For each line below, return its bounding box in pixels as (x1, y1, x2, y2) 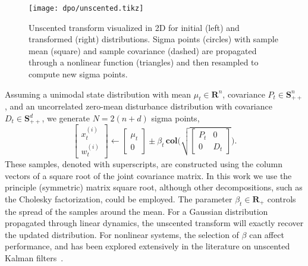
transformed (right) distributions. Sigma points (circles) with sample (29, 33, 278, 45)
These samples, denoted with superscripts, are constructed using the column (5, 158, 283, 170)
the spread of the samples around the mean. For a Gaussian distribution (5, 205, 268, 217)
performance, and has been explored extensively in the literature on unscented (5, 240, 290, 252)
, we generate (42, 112, 90, 124)
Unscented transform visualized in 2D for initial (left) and (29, 21, 240, 33)
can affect (249, 228, 284, 240)
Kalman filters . (5, 251, 64, 264)
